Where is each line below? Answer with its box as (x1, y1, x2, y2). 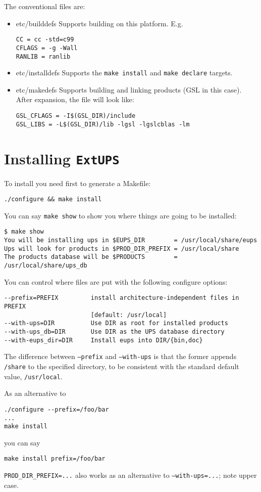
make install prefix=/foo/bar (4, 455, 106, 463)
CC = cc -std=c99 (16, 36, 74, 43)
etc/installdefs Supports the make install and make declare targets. (16, 67, 233, 78)
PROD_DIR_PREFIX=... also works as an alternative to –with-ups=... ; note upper (4, 470, 257, 480)
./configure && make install (4, 196, 102, 203)
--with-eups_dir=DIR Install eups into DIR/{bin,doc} (4, 336, 203, 344)
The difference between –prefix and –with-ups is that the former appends (4, 351, 237, 362)
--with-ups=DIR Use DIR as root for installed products (4, 320, 228, 327)
